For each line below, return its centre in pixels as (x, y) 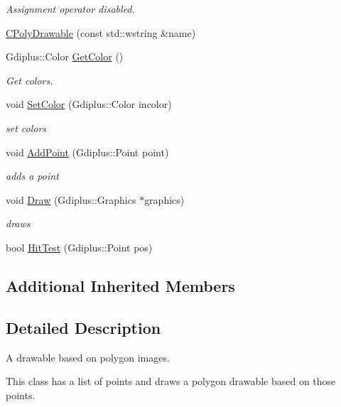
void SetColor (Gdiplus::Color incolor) (89, 104)
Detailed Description (83, 327)
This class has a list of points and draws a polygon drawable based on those (171, 381)
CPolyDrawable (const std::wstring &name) (101, 32)
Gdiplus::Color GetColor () (65, 56)
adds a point (32, 176)
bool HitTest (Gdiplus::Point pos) (79, 247)
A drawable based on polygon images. (88, 357)
